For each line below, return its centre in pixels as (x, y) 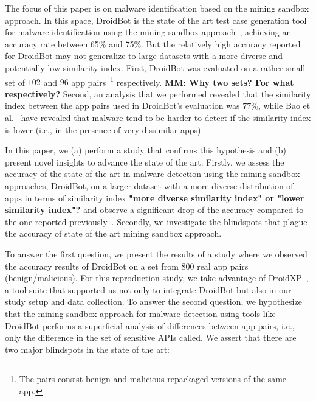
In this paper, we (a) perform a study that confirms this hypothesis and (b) (146, 150)
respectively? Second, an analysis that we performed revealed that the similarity (158, 93)
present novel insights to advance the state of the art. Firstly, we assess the (145, 162)
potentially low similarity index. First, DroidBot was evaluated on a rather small (155, 67)
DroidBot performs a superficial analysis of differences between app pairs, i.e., (150, 325)
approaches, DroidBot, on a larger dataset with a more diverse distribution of (149, 185)
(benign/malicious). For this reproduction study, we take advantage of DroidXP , (157, 278)
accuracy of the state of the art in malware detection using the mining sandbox (153, 174)
